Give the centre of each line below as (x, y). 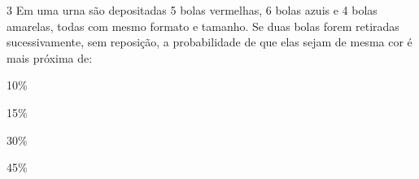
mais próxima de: (50, 57)
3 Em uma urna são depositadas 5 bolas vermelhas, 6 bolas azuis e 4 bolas (192, 10)
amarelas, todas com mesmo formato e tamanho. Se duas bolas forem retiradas (203, 26)
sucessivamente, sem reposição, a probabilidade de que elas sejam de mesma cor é (209, 42)
